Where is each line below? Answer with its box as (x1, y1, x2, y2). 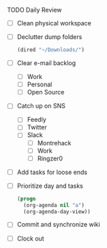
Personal (27, 80, 52, 88)
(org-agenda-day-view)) (23, 208, 91, 215)
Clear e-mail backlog (16, 59, 76, 67)
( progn (16, 195, 36, 202)
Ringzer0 (37, 154, 63, 162)
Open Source (27, 88, 65, 97)
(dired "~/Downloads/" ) (16, 47, 85, 53)
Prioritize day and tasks (16, 182, 83, 190)
